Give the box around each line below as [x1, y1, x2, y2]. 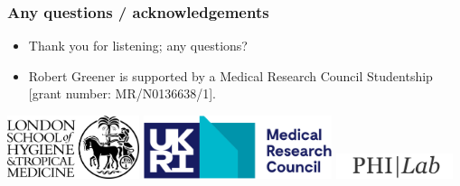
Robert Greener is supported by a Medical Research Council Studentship [28, 66, 433, 85]
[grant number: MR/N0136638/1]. [28, 84, 216, 103]
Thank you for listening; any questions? [28, 36, 248, 55]
